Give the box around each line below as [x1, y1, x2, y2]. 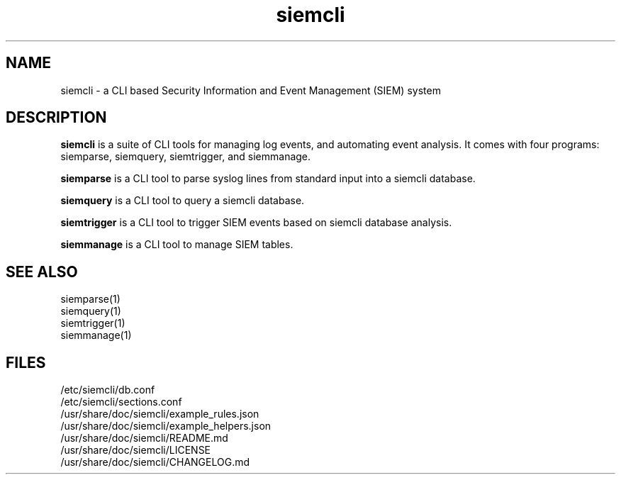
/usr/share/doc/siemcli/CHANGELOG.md [60, 456, 250, 469]
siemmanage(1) [60, 329, 132, 342]
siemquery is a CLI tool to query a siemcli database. [60, 194, 305, 207]
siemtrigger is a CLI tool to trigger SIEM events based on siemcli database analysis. [60, 216, 452, 229]
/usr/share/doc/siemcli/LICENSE [60, 444, 211, 457]
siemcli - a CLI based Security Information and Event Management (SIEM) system [60, 84, 441, 96]
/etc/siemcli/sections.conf [60, 396, 182, 408]
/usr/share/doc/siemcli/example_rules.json [60, 408, 259, 420]
